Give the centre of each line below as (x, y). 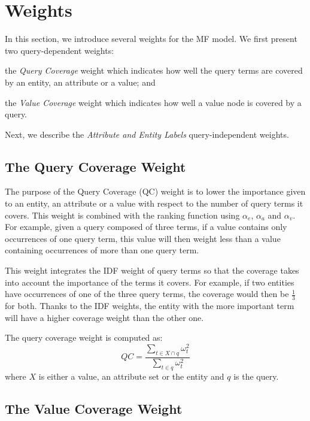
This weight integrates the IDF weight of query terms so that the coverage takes (152, 270)
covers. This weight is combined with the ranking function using (122, 215)
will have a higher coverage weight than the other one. (104, 317)
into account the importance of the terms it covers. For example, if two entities (150, 282)
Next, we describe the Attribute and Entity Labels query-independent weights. (147, 134)
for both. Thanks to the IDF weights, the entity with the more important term (150, 306)
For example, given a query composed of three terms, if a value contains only (146, 227)
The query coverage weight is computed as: (84, 337)
